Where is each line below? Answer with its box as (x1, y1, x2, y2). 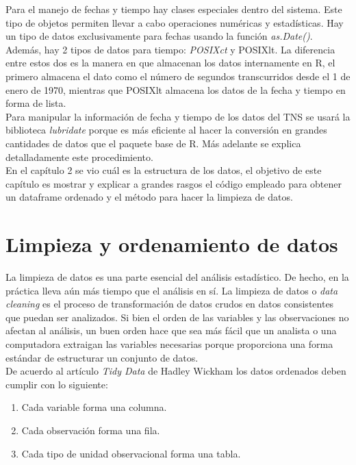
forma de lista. (5, 96, 66, 110)
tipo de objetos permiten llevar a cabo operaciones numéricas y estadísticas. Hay (5, 15, 344, 29)
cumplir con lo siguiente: (5, 377, 108, 391)
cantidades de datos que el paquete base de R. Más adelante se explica (5, 136, 301, 150)
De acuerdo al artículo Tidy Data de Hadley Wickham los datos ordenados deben (5, 364, 346, 378)
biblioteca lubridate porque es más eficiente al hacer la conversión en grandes (5, 123, 327, 137)
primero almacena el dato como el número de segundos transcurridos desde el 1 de (5, 68, 351, 83)
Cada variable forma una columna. (21, 400, 167, 414)
